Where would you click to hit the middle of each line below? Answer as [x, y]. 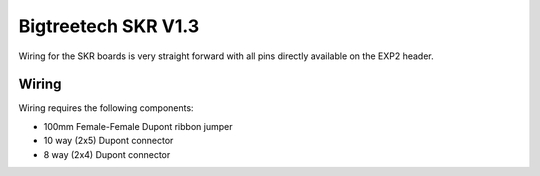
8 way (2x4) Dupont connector [107, 154]
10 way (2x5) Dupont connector [108, 141]
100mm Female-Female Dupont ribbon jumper [138, 126]
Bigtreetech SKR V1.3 [109, 26]
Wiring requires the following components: [106, 108]
